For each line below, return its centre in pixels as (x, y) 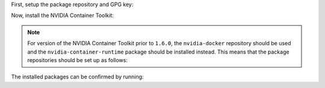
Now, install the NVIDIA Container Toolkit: (62, 16)
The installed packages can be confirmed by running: (77, 77)
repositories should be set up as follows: (77, 60)
